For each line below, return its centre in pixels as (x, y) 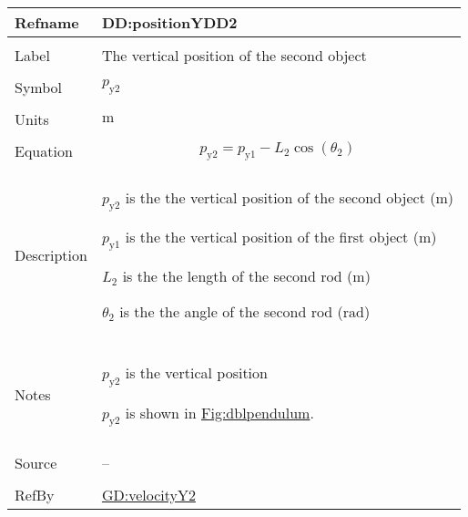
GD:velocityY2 (148, 494)
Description (51, 254)
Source (36, 462)
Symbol (39, 87)
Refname (47, 22)
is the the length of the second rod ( (238, 276)
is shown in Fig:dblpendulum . (219, 412)
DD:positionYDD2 (169, 22)
